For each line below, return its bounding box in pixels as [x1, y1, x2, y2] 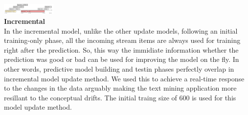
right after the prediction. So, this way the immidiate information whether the [4, 44, 239, 55]
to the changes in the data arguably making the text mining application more [4, 83, 237, 93]
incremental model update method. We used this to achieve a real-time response [4, 73, 245, 83]
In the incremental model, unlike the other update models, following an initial [4, 25, 238, 36]
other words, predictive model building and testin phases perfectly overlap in [4, 64, 234, 74]
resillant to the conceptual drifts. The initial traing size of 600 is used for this [4, 92, 236, 102]
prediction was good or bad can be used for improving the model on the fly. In [4, 54, 239, 64]
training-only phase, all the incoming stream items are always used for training [4, 35, 241, 45]
